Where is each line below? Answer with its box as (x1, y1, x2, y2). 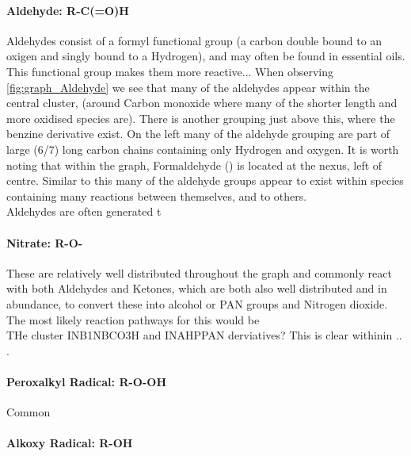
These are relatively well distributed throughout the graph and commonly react (6, 264, 392, 281)
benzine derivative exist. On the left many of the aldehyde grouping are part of (6, 125, 390, 142)
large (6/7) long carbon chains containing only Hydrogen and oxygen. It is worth (6, 140, 399, 157)
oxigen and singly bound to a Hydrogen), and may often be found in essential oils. (6, 48, 405, 64)
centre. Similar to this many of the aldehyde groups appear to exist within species (6, 172, 404, 189)
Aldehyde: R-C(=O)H (6, 2, 129, 18)
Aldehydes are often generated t (6, 203, 162, 220)
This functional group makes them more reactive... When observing (6, 63, 333, 79)
